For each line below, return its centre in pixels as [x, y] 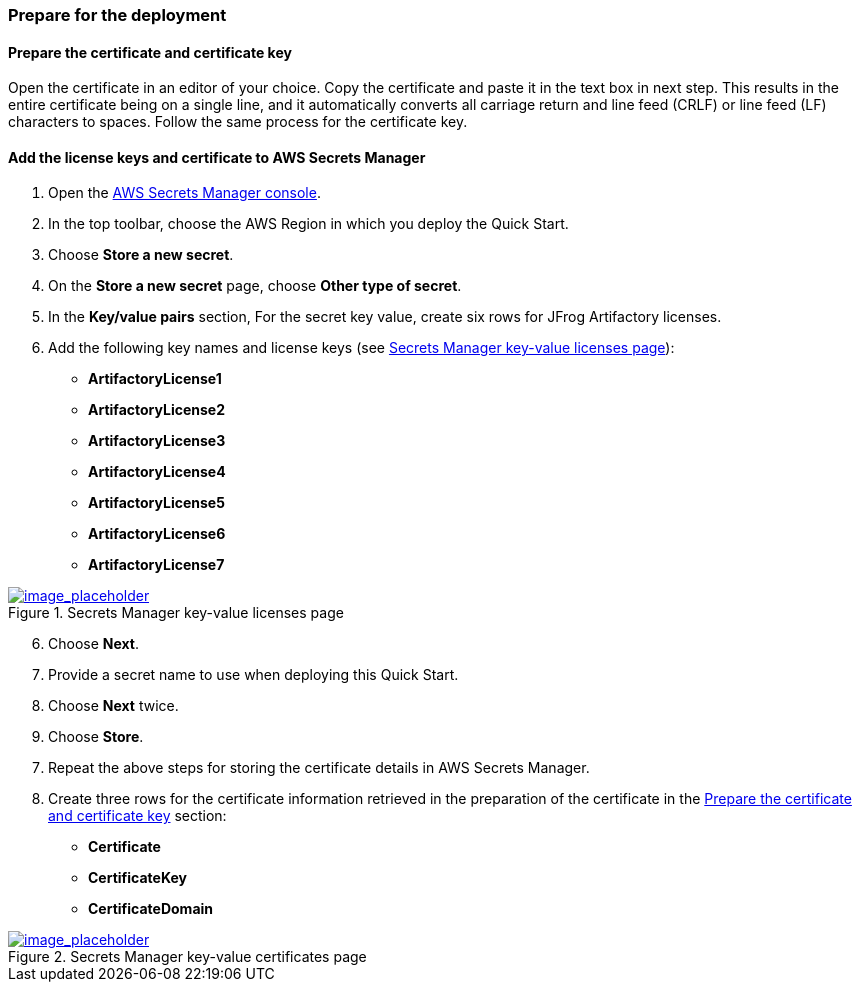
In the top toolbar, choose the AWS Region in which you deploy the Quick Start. [308, 224]
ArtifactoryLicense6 [157, 534]
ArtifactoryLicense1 [155, 379]
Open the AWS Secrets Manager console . [184, 193]
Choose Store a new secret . [141, 255]
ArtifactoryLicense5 [156, 503]
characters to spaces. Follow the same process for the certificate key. [238, 122]
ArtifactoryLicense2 [156, 410]
